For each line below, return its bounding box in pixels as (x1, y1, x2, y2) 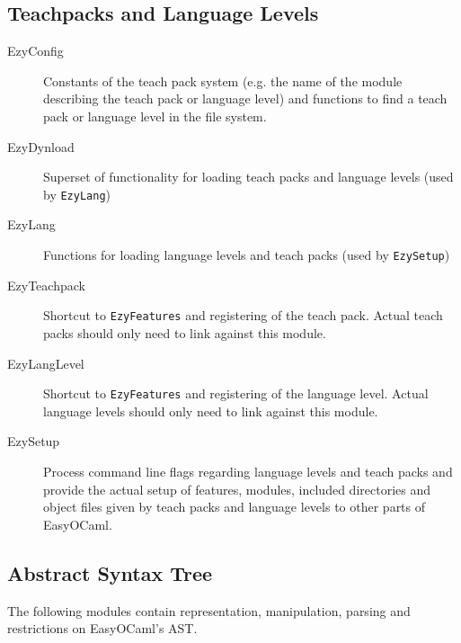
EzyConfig (7, 41, 64, 60)
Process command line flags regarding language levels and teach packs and (43, 461, 453, 480)
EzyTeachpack (7, 275, 85, 294)
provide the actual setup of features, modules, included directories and (43, 479, 430, 498)
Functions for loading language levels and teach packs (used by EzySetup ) (43, 246, 450, 264)
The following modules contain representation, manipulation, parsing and (7, 601, 411, 620)
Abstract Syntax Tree (7, 558, 213, 586)
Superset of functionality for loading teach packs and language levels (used (43, 167, 454, 186)
